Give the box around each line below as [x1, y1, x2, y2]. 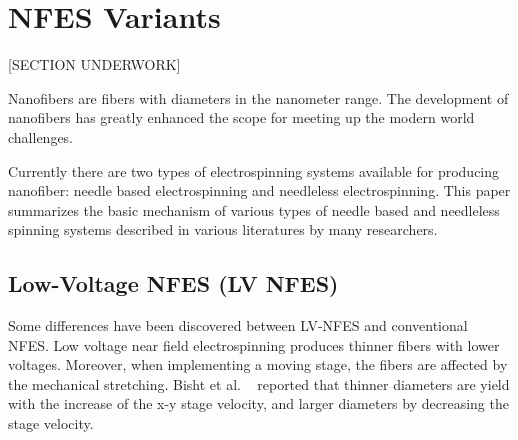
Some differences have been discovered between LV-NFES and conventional [8, 315, 468, 336]
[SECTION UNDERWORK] [8, 54, 181, 75]
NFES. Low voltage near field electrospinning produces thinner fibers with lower [8, 334, 500, 355]
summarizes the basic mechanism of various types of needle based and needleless [8, 199, 500, 220]
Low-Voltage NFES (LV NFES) [8, 268, 339, 299]
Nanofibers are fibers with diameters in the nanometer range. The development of [8, 87, 509, 108]
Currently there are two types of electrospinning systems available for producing [8, 160, 500, 181]
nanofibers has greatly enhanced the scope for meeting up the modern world [8, 107, 475, 128]
